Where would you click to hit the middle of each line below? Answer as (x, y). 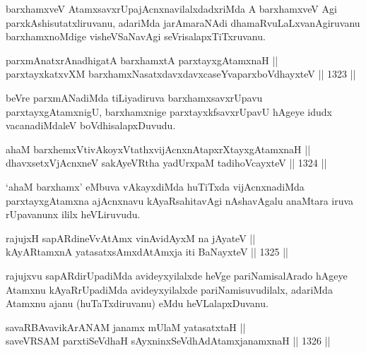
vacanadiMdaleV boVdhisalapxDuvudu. (91, 125)
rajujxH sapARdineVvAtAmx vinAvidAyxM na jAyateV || (131, 238)
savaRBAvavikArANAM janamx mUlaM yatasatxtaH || (126, 327)
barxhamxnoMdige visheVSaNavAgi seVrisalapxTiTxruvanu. (136, 36)
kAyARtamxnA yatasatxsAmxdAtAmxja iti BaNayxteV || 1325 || (147, 252)
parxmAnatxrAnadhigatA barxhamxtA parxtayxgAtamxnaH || (142, 60)
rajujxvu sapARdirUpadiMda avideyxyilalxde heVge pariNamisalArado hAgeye (177, 275)
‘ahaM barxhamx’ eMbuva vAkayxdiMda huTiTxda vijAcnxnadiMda (155, 186)
